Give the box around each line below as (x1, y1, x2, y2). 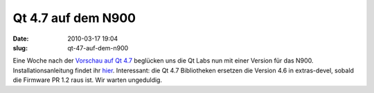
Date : (12, 34, 29, 43)
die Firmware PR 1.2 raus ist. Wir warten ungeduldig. (12, 76, 163, 84)
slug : (12, 43, 28, 52)
